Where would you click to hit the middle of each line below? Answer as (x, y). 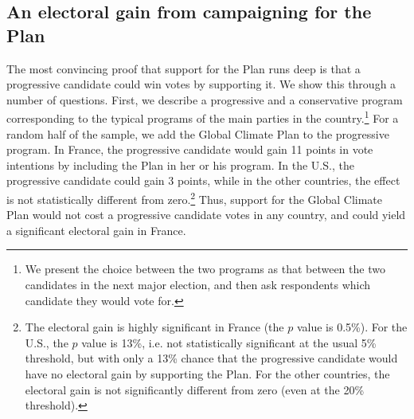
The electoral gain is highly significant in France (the (154, 327)
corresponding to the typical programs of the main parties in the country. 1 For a (203, 117)
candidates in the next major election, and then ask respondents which (198, 285)
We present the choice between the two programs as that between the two (205, 269)
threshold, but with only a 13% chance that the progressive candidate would (211, 358)
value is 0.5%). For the (352, 327)
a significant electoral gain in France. (96, 230)
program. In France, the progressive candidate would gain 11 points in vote (190, 149)
